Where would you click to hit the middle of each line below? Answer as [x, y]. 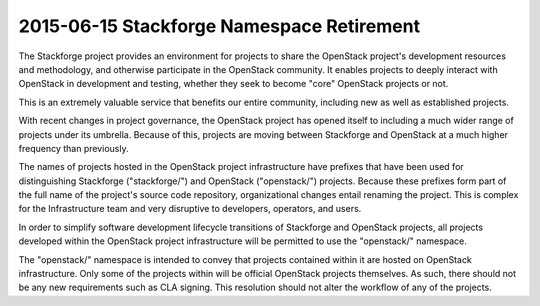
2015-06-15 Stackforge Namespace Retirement [219, 26]
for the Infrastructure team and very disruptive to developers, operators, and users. [190, 209]
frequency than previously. [73, 148]
